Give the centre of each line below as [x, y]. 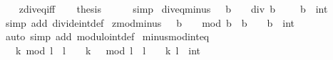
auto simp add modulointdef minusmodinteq [107, 36]
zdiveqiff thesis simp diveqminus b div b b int [173, 8]
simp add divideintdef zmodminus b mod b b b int [150, 22]
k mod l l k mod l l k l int [108, 50]
